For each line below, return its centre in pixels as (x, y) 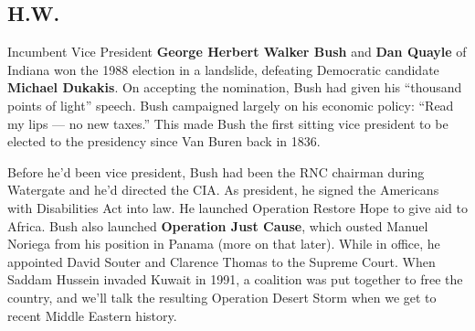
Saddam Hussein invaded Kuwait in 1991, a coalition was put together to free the (235, 279)
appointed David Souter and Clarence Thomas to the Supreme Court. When (222, 261)
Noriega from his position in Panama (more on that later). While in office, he (224, 244)
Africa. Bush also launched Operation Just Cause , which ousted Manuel (218, 225)
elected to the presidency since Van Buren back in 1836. (164, 141)
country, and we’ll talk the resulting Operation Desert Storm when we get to (222, 297)
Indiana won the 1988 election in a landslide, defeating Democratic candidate (223, 69)
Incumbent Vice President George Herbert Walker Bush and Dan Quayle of (237, 52)
